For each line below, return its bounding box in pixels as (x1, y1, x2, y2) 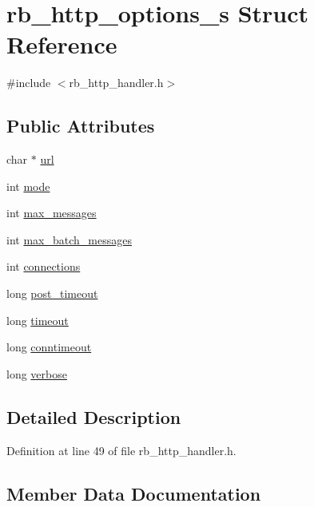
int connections (6, 258, 81, 275)
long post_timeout (6, 285, 98, 302)
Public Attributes (6, 113, 155, 138)
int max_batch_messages (6, 231, 132, 248)
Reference (6, 28, 117, 61)
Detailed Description (6, 404, 181, 429)
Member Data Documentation (6, 481, 261, 505)
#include (6, 74, 51, 91)
